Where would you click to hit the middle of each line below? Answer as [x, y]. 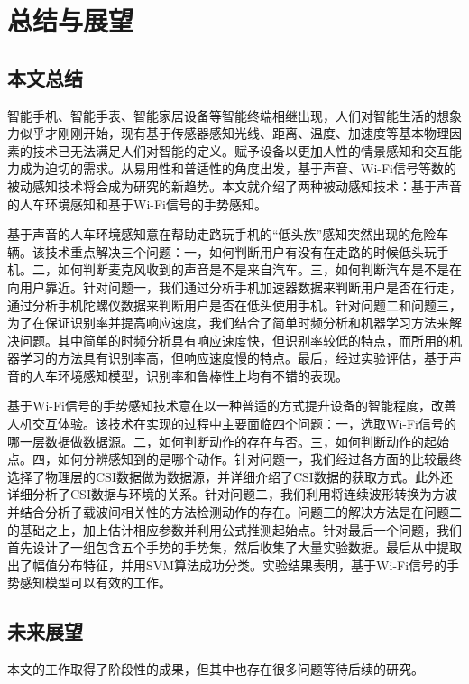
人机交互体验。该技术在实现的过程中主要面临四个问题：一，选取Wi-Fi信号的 [232, 424]
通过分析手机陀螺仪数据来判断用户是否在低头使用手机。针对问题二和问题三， [234, 305]
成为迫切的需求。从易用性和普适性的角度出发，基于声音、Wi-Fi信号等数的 [238, 168]
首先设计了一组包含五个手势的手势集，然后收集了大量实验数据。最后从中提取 [234, 547]
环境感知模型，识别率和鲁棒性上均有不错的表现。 [202, 375]
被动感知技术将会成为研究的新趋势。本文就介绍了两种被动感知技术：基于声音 [234, 185]
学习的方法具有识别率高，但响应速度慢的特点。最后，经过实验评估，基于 [234, 358]
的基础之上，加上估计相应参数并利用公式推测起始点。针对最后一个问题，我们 [234, 529]
